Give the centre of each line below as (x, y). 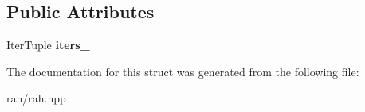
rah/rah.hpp (36, 98)
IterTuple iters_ (48, 45)
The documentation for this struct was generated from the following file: (183, 71)
